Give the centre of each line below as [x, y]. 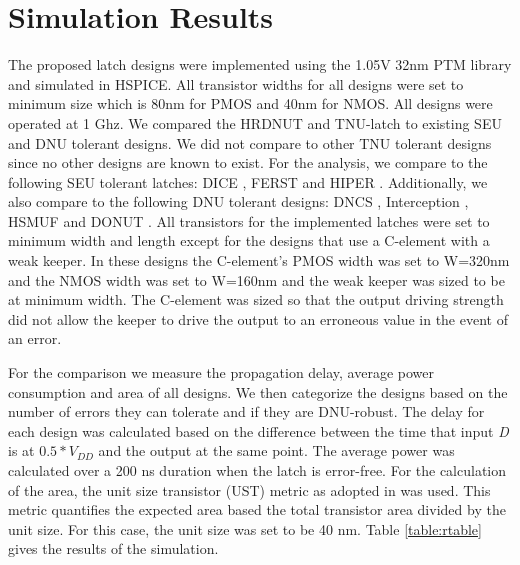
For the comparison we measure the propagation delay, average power [221, 372]
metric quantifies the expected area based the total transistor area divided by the [257, 509]
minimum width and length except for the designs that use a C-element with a [249, 240]
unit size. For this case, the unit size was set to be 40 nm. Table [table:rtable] [245, 528]
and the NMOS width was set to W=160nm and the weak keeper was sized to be [256, 279]
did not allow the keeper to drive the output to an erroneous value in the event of [258, 318]
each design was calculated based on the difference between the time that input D [258, 430]
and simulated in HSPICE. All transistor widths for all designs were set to [236, 83]
